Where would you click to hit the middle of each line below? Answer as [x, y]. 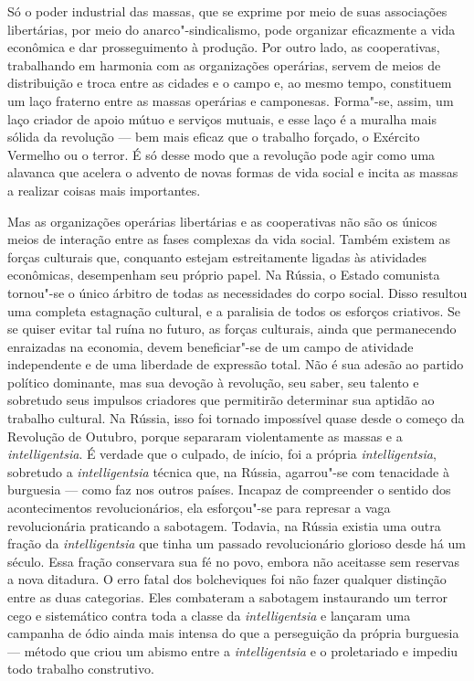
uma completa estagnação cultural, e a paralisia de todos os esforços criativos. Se [234, 310]
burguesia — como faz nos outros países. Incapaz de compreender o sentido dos [229, 489]
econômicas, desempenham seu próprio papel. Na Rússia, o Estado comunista [224, 275]
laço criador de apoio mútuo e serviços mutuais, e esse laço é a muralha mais [222, 118]
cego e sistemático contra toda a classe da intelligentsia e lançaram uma [209, 615]
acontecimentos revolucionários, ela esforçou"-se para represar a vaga [199, 508]
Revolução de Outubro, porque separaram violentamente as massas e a [205, 436]
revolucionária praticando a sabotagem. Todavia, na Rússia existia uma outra [224, 525]
